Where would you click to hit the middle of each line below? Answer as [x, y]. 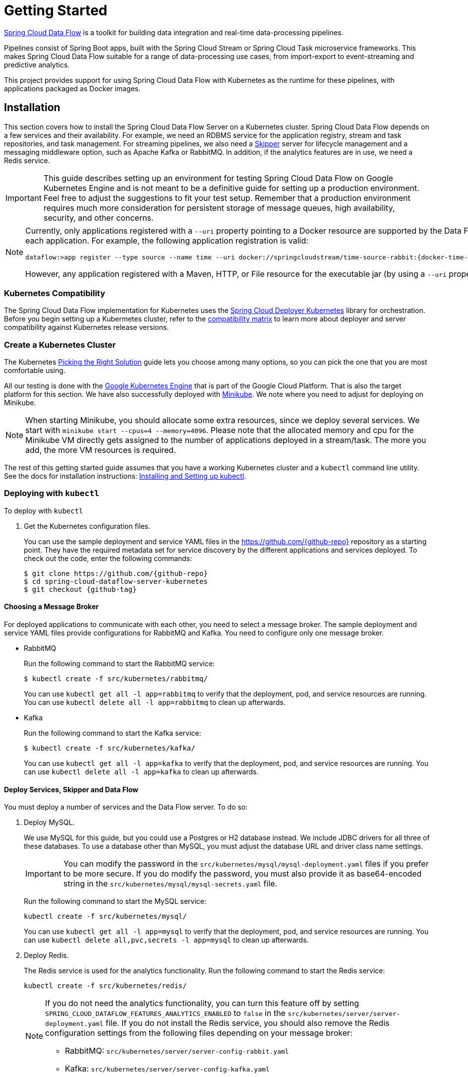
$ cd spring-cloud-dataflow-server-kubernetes [116, 581]
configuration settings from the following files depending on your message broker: [199, 1033]
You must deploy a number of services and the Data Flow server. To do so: [126, 807]
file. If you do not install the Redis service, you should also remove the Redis [247, 1023]
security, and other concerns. [98, 218]
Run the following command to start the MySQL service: [115, 901]
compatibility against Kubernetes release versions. [87, 327]
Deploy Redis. [46, 955]
